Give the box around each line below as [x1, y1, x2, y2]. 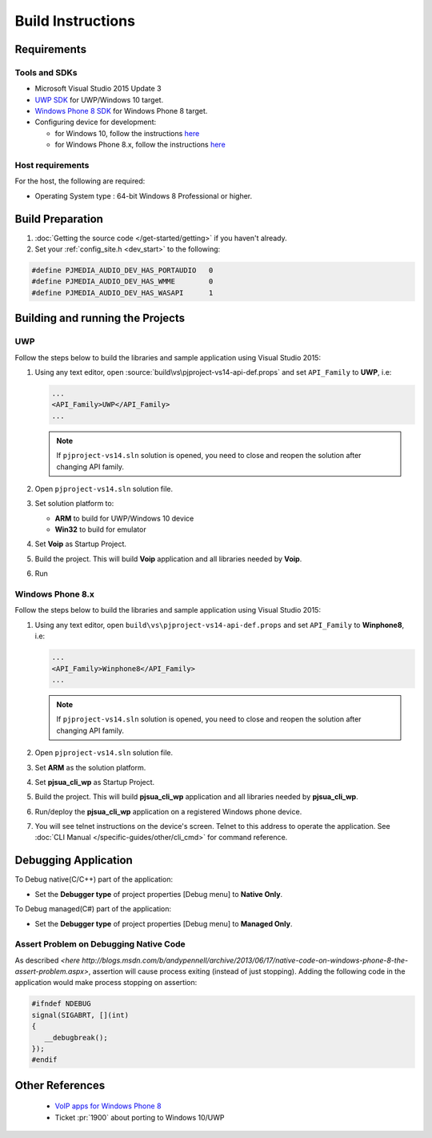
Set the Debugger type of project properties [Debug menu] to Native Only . [34, 889, 283, 899]
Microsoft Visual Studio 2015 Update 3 [34, 84, 162, 94]
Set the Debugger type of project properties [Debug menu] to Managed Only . [34, 919, 293, 928]
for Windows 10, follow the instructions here [54, 128, 200, 138]
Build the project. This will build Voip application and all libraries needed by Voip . [34, 553, 302, 564]
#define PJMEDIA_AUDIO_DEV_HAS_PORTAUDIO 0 [31, 266, 214, 275]
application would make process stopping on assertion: [14, 978, 198, 987]
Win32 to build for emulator [54, 525, 147, 534]
